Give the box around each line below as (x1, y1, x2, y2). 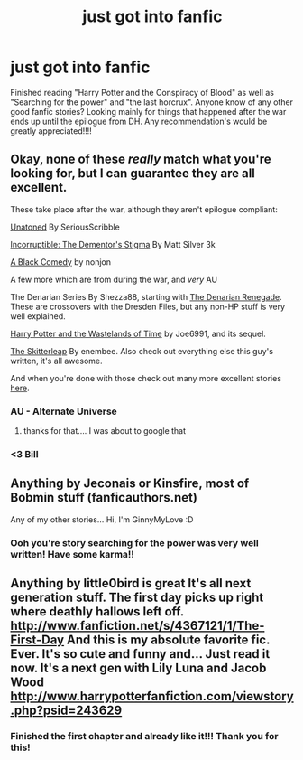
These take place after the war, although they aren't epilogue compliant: (10, 203, 278, 214)
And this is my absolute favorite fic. (67, 633, 271, 648)
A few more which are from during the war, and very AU (10, 274, 218, 285)
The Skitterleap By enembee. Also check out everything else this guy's (10, 345, 274, 356)
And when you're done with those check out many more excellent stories (10, 372, 282, 383)
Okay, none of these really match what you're (10, 152, 271, 167)
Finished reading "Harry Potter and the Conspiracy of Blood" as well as (10, 87, 274, 98)
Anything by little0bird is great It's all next (10, 576, 252, 591)
